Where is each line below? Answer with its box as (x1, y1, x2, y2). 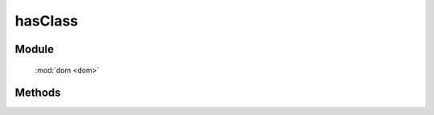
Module (14, 42, 54, 56)
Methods (14, 86, 61, 100)
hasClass (14, 12, 79, 30)
